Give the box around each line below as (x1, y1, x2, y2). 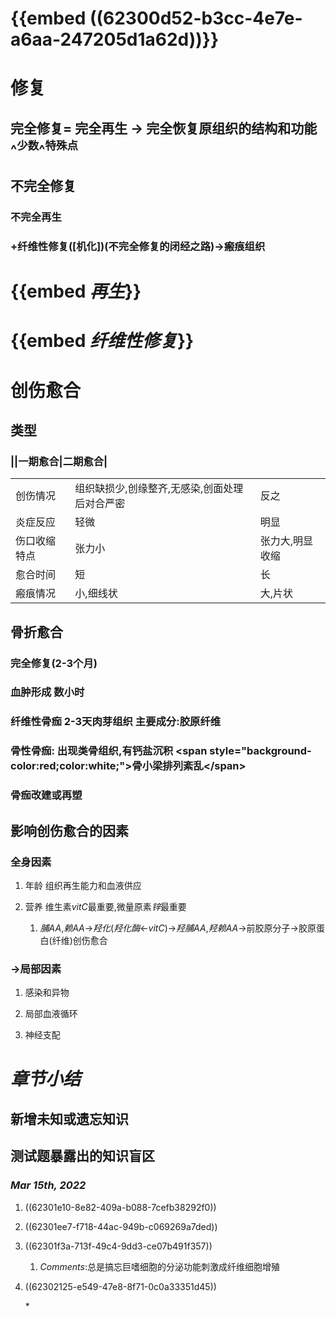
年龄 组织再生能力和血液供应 (24, 879, 142, 891)
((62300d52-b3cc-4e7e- (89, 7, 303, 30)
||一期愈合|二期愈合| (10, 454, 108, 468)
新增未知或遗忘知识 (10, 1110, 129, 1127)
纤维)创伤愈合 (51, 934, 108, 946)
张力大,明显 (259, 534, 314, 548)
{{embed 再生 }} (10, 280, 142, 303)
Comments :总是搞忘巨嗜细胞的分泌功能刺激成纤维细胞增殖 (39, 1260, 280, 1272)
